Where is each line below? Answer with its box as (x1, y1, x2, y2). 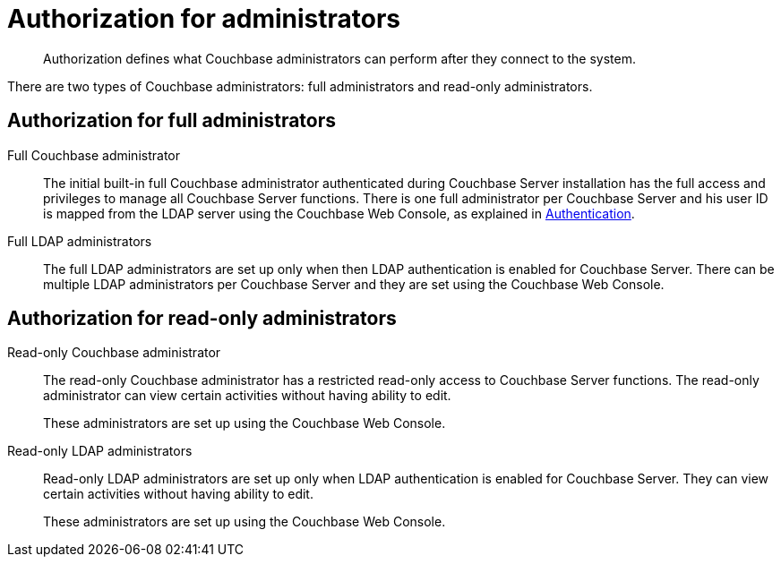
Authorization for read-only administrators (7, 307, 397, 330)
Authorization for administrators (7, 4, 401, 34)
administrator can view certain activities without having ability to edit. (43, 388, 451, 404)
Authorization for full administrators (7, 109, 337, 132)
